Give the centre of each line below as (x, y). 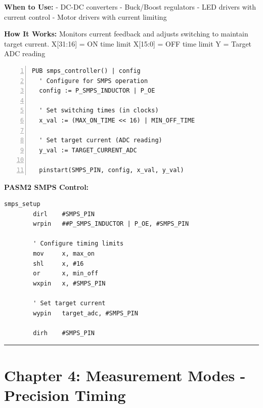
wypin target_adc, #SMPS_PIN (85, 313)
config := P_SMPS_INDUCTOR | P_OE (97, 91)
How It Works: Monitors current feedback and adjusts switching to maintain (126, 34)
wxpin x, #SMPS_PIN (69, 283)
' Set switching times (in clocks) (99, 111)
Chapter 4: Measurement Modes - (125, 375)
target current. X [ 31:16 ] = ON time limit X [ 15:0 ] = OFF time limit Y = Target (128, 43)
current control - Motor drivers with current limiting (85, 16)
